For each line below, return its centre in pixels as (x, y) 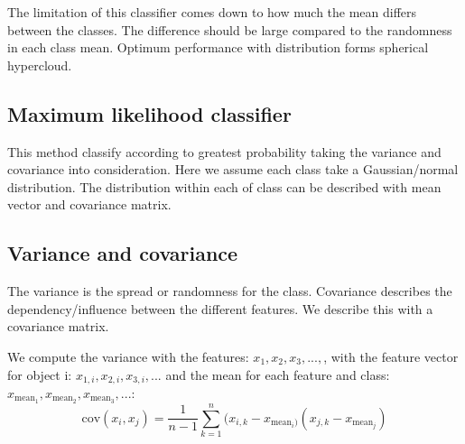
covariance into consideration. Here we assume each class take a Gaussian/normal (233, 169)
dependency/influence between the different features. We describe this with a (220, 308)
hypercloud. (40, 65)
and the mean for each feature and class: (278, 374)
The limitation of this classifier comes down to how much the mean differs (212, 12)
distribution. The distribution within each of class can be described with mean (224, 186)
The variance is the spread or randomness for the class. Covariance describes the (230, 291)
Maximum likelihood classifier (149, 113)
